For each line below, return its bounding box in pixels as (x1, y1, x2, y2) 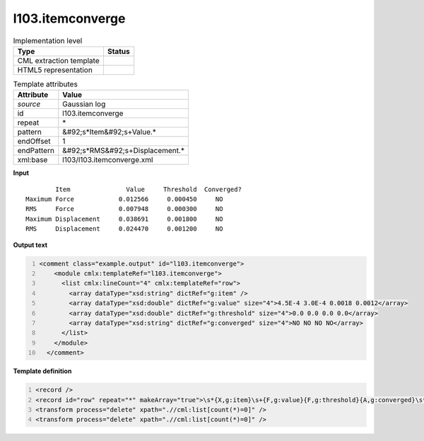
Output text (13, 241, 48, 249)
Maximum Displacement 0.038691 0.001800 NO (25, 214, 223, 223)
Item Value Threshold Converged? (55, 185, 242, 193)
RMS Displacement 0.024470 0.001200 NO (25, 225, 223, 233)
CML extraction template (17, 55, 100, 65)
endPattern (17, 146, 54, 156)
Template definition (13, 367, 72, 375)
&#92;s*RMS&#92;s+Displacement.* (62, 146, 185, 156)
